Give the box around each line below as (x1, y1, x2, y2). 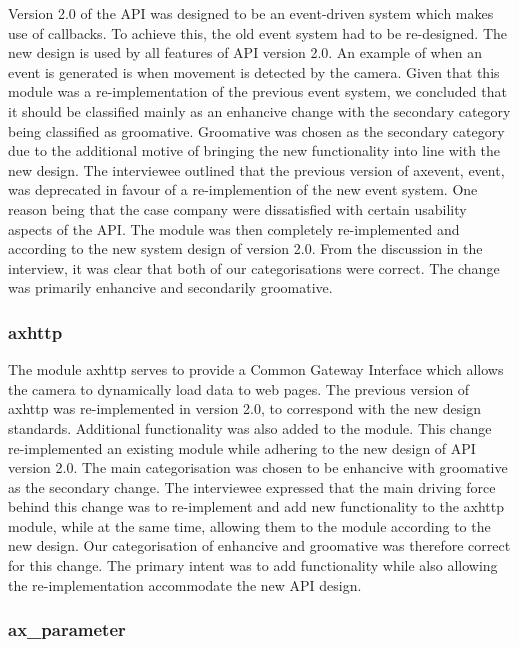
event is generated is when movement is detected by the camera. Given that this (8, 61, 500, 82)
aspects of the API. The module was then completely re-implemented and (8, 218, 460, 239)
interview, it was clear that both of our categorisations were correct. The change (8, 257, 500, 278)
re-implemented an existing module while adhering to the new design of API (8, 437, 476, 458)
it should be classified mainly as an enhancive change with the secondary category (8, 100, 511, 121)
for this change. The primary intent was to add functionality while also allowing (8, 555, 498, 576)
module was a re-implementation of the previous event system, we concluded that (8, 81, 507, 102)
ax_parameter (8, 617, 126, 642)
